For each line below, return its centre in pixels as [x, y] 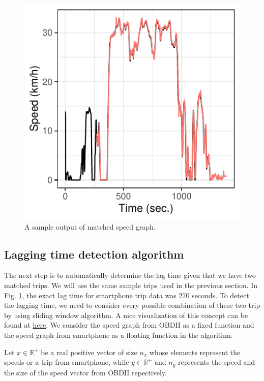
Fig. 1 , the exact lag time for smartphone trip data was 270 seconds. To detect [127, 295]
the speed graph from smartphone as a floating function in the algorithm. [119, 335]
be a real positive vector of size [89, 352]
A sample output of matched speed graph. [90, 226]
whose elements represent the [195, 352]
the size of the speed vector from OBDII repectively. [85, 372]
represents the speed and [216, 362]
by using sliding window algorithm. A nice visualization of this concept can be [126, 315]
